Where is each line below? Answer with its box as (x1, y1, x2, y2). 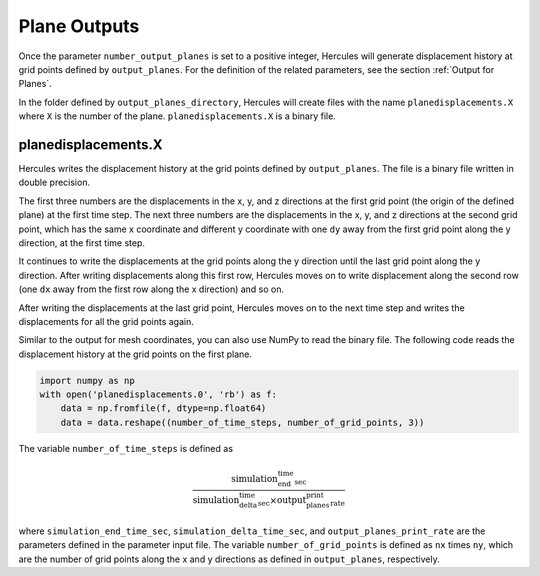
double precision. (18, 176, 90, 189)
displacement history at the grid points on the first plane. (18, 348, 252, 360)
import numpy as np (39, 375, 135, 386)
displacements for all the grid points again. (18, 315, 195, 327)
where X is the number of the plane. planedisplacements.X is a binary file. (18, 110, 337, 122)
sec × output (257, 495, 307, 509)
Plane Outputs (18, 15, 140, 37)
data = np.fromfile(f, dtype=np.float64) (60, 403, 267, 414)
